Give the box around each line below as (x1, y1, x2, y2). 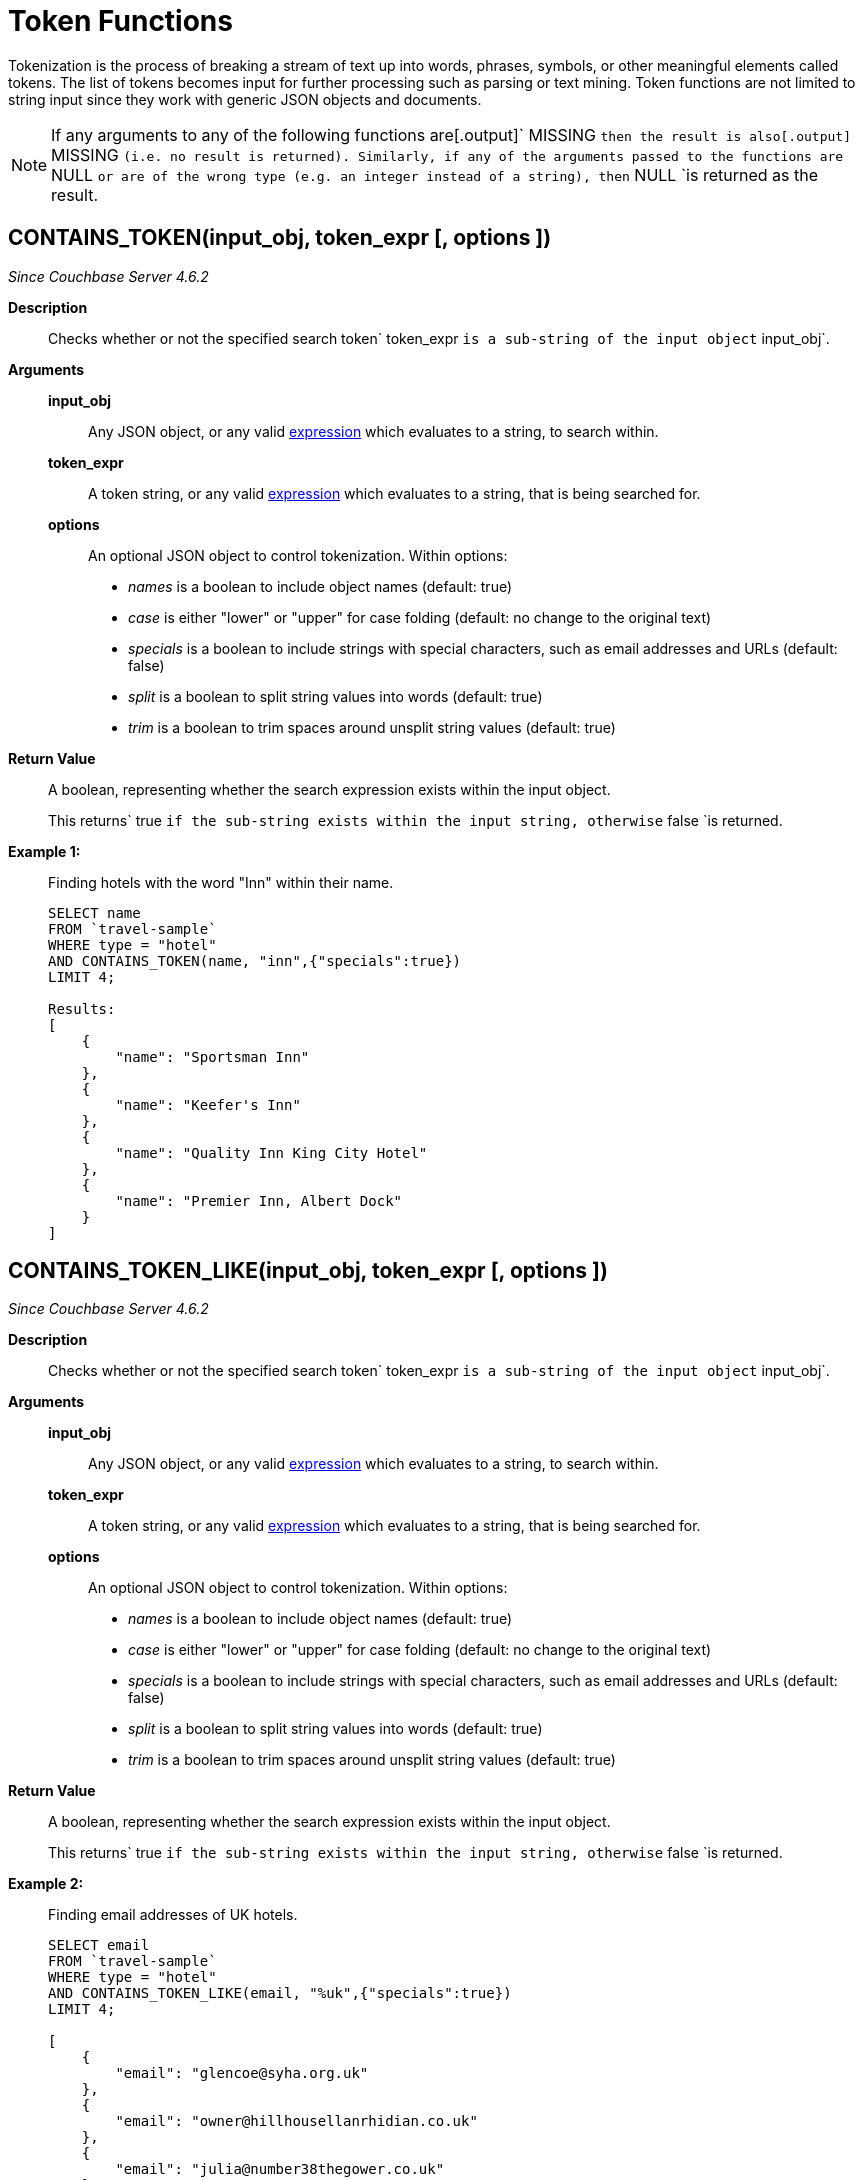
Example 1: (8, 842, 81, 860)
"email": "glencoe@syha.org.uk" (115, 2065, 369, 2082)
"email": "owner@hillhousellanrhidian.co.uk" (115, 2113, 478, 2130)
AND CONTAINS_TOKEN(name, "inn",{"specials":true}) (48, 952, 462, 969)
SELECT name (48, 904, 141, 921)
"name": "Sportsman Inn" (115, 1048, 310, 1065)
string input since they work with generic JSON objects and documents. (8, 90, 482, 108)
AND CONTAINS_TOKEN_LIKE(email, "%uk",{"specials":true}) (48, 1985, 512, 2002)
